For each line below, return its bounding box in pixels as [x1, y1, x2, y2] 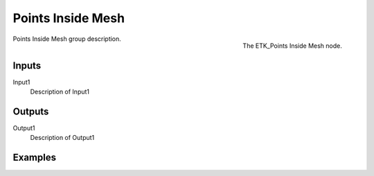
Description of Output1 [30, 134, 95, 142]
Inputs [12, 60, 42, 71]
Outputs [12, 105, 49, 117]
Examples [12, 152, 57, 164]
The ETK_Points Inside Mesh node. [242, 42, 342, 50]
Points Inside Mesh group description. [12, 35, 121, 43]
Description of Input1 [30, 87, 90, 96]
